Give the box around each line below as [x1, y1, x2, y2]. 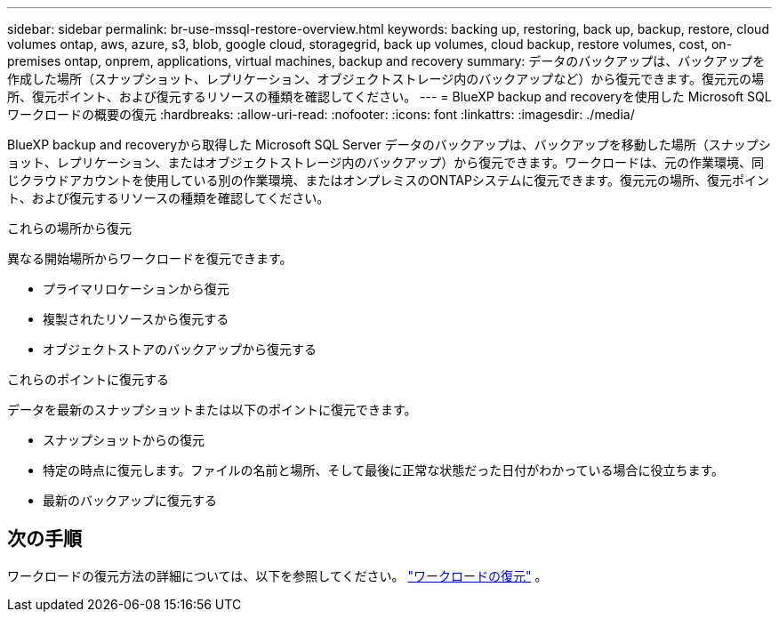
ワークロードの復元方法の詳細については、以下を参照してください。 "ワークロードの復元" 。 [7, 567, 548, 583]
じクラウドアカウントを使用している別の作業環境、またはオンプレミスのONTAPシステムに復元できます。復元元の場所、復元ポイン [7, 173, 770, 188]
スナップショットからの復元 [43, 432, 205, 447]
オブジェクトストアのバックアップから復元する [43, 342, 317, 357]
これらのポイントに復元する [7, 372, 169, 387]
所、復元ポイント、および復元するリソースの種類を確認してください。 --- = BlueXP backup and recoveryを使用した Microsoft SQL [7, 89, 772, 104]
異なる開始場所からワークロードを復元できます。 [7, 251, 293, 266]
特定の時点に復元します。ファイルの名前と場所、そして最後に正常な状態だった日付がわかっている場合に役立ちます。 [43, 462, 725, 478]
